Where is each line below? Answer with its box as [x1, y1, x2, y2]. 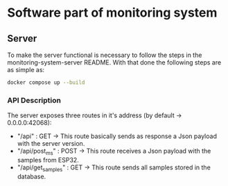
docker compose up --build [7, 79, 85, 86]
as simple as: [7, 66, 45, 74]
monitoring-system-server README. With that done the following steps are [7, 58, 222, 67]
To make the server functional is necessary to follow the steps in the [7, 51, 202, 59]
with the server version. [17, 139, 85, 148]
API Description [7, 95, 61, 105]
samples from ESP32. [17, 155, 80, 164]
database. [17, 172, 46, 180]
